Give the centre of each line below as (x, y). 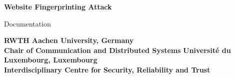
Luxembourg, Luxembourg (51, 60)
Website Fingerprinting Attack (58, 6)
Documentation (27, 23)
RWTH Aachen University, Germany (69, 40)
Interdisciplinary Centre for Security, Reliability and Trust (107, 69)
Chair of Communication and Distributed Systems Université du (117, 50)
